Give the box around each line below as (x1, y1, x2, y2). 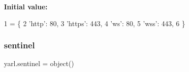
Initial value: (4, 1, 48, 11)
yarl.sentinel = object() (4, 58, 74, 69)
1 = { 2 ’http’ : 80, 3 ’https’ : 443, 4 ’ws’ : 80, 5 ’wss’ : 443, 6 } (4, 18, 186, 28)
